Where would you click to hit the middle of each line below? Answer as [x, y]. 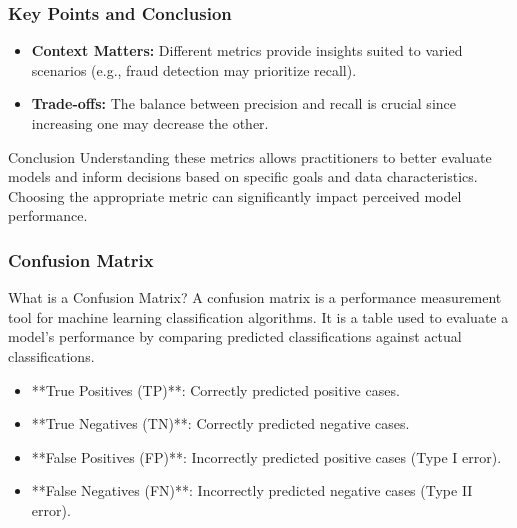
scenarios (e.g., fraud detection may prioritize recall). [194, 69]
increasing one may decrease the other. [150, 123]
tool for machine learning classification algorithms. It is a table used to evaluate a [258, 316]
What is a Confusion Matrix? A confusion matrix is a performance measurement [255, 297]
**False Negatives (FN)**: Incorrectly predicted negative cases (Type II [252, 490]
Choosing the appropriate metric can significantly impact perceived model [235, 195]
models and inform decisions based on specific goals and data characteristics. [243, 176]
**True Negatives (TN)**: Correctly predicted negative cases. [220, 423]
